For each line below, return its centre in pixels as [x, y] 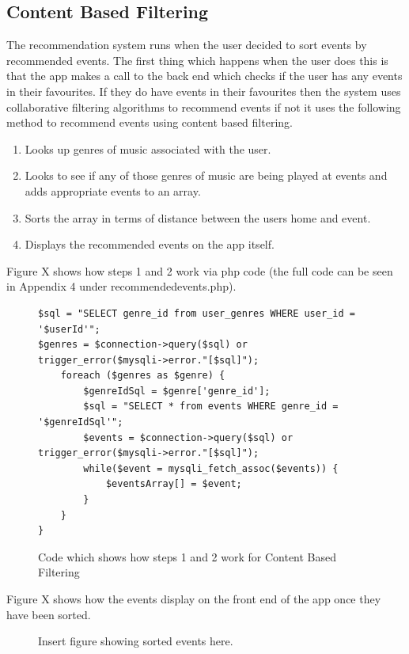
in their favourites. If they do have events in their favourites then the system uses [204, 91]
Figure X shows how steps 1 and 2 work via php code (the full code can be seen [200, 270]
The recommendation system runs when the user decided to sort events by [187, 45]
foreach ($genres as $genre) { [143, 376]
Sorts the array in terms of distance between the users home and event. [198, 217]
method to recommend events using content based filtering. [150, 122]
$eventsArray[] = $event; [174, 484]
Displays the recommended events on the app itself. [150, 244]
